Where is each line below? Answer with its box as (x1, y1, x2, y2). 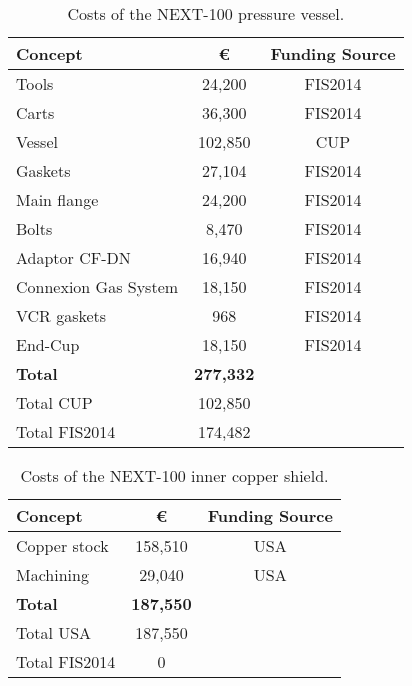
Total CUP (16, 391, 93, 414)
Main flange (16, 188, 99, 211)
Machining (16, 563, 89, 586)
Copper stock (16, 534, 109, 557)
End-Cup (16, 333, 80, 356)
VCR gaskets (16, 304, 107, 327)
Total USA (16, 621, 92, 644)
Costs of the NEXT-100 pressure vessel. (67, 2, 345, 25)
